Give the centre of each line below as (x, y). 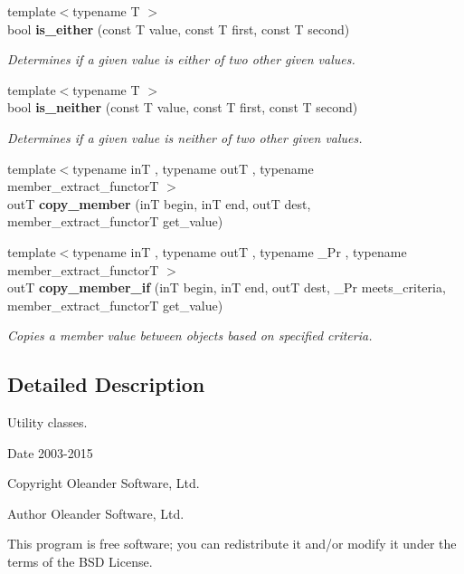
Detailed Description (106, 384)
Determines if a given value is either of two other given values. (181, 59)
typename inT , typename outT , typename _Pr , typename (240, 251)
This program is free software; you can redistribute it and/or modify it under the (232, 544)
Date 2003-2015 (50, 452)
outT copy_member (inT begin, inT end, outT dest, (159, 203)
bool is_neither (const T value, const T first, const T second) (183, 107)
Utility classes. (47, 422)
